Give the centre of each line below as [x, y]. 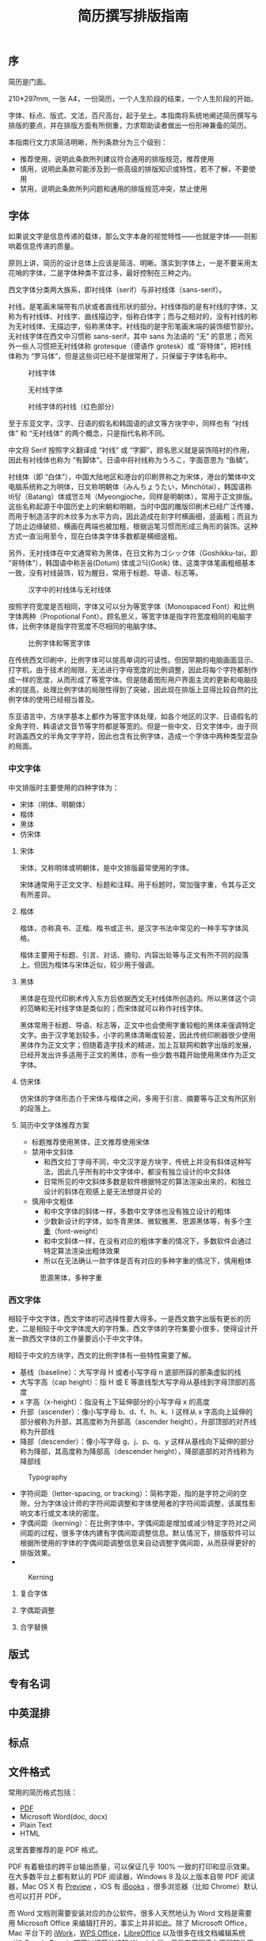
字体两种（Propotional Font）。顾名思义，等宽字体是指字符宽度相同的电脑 [127, 617]
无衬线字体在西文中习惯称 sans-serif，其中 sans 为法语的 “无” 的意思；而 [127, 337]
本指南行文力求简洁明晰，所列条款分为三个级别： [88, 142]
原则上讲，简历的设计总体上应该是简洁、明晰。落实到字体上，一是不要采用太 [133, 263]
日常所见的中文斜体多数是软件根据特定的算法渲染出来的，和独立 [147, 1182]
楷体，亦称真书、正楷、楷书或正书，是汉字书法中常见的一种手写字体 [131, 928]
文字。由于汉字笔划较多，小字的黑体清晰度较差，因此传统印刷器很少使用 [137, 1035]
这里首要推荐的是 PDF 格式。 [55, 1850]
